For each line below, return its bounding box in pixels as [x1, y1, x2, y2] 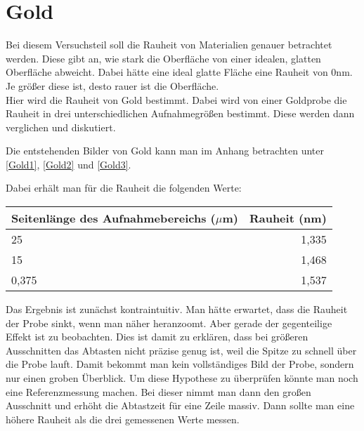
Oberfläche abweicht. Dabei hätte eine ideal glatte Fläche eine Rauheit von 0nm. [6, 65, 353, 79]
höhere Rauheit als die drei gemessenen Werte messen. [6, 411, 240, 426]
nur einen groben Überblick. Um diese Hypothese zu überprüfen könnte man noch [6, 371, 358, 385]
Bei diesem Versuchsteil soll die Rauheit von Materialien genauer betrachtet [6, 37, 332, 52]
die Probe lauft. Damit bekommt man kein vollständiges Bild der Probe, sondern [6, 357, 354, 371]
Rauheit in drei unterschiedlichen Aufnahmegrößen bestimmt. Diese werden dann [6, 106, 355, 121]
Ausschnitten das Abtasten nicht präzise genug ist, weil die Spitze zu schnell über [6, 343, 357, 357]
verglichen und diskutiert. [6, 119, 116, 134]
